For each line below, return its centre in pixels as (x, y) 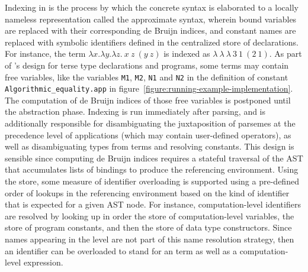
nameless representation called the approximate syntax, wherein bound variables (151, 19)
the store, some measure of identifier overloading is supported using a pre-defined (152, 181)
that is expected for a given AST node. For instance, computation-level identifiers (153, 204)
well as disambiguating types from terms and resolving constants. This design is (150, 146)
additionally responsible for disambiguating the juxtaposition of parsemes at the (150, 123)
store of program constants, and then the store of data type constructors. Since (148, 227)
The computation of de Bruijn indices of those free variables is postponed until (148, 100)
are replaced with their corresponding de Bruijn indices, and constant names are (150, 30)
